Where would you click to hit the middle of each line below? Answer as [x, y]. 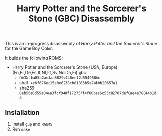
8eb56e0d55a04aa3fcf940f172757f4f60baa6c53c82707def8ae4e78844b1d [88, 93]
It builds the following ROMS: [34, 58]
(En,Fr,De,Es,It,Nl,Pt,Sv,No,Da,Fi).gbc [49, 73]
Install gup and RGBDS [32, 124]
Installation [22, 113]
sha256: [27, 88]
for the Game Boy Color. [29, 48]
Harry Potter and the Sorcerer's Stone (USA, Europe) [65, 67]
